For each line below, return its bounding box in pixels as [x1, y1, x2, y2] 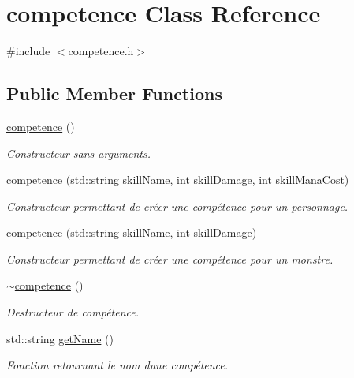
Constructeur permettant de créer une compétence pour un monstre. [6, 250, 334, 267]
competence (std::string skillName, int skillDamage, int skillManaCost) [6, 171, 349, 188]
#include [6, 43, 50, 59]
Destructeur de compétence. [6, 304, 140, 320]
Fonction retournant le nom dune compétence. [6, 357, 229, 373]
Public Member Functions [6, 81, 222, 106]
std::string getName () [6, 330, 114, 346]
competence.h [68, 43, 134, 59]
